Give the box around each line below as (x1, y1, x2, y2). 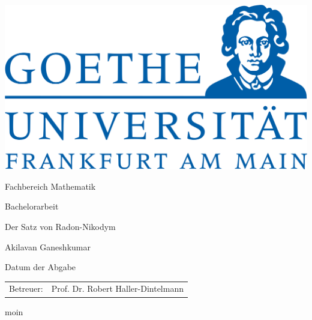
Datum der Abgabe (5, 261, 76, 273)
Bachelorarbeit (5, 200, 59, 213)
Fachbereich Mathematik (5, 180, 96, 192)
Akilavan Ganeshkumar (5, 240, 91, 253)
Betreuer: (9, 282, 43, 295)
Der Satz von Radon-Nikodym (5, 220, 116, 232)
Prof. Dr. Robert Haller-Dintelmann (51, 282, 184, 295)
